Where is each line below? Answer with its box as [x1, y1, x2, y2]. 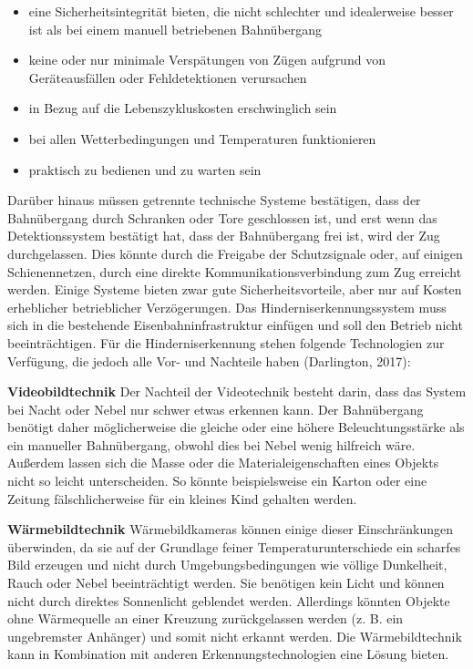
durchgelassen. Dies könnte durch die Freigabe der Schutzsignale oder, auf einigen [7, 243, 463, 262]
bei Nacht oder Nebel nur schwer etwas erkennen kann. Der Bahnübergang [7, 399, 424, 418]
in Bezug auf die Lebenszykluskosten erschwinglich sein [28, 98, 337, 118]
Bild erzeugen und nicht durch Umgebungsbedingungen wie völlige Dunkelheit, [7, 555, 447, 574]
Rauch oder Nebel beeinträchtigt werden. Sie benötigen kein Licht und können [7, 573, 445, 592]
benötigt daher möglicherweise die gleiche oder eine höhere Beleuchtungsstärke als [7, 417, 465, 437]
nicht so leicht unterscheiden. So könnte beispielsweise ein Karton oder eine [7, 471, 427, 490]
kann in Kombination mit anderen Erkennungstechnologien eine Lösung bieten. [7, 644, 449, 664]
